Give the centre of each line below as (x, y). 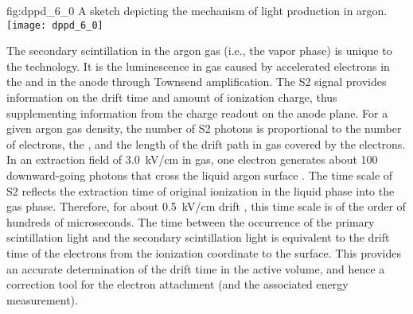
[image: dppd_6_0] (55, 25)
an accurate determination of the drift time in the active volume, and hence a (196, 268)
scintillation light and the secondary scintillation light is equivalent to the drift (198, 237)
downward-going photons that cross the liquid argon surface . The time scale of (200, 175)
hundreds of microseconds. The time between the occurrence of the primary (191, 221)
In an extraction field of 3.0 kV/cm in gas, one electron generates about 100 (192, 159)
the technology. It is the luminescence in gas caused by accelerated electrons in (198, 66)
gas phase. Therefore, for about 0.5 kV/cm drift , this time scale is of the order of (206, 206)
